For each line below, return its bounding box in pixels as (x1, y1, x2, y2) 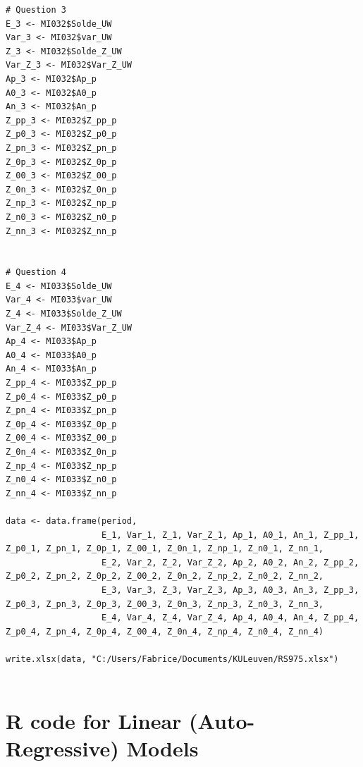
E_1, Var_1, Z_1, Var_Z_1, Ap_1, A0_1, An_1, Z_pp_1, (101, 529, 359, 540)
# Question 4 (6, 267, 66, 278)
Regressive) (6, 734, 119, 763)
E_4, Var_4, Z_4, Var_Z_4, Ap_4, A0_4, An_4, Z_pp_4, (101, 613, 359, 623)
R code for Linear (6, 706, 182, 735)
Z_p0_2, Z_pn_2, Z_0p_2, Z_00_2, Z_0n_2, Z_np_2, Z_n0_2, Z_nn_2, (6, 571, 324, 582)
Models (126, 734, 199, 763)
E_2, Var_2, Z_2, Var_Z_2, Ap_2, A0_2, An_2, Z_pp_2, (101, 557, 359, 567)
